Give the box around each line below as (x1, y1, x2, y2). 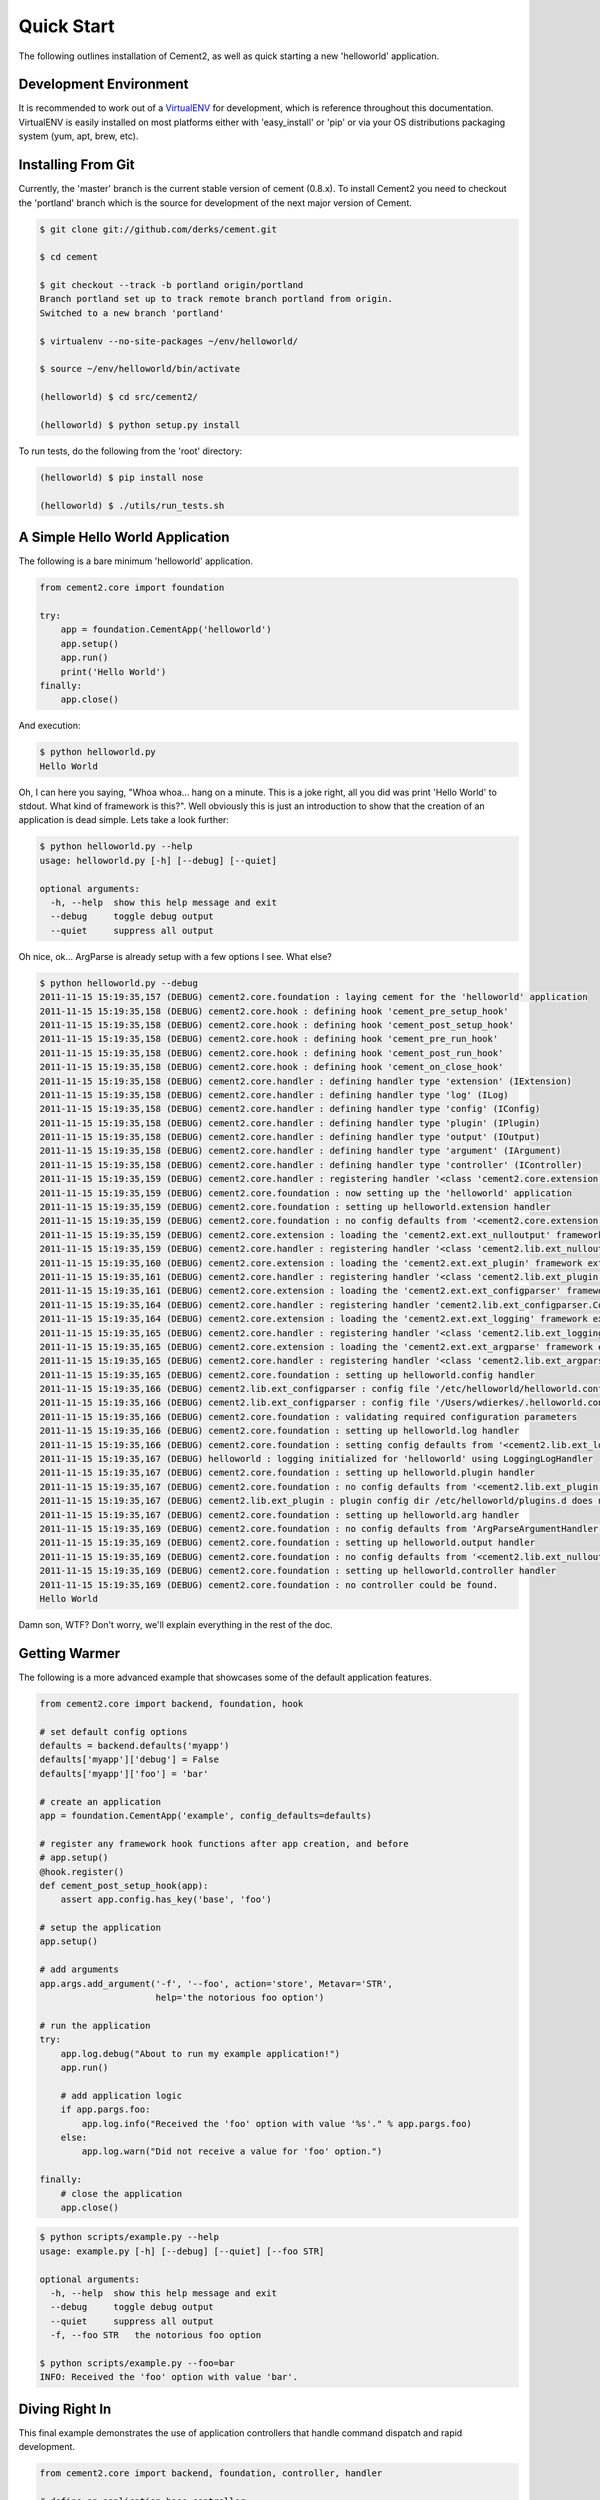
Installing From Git (18, 156, 135, 174)
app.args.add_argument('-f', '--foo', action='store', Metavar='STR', (39, 1978, 394, 1989)
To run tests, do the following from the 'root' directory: (18, 445, 243, 457)
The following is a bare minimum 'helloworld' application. (18, 555, 254, 567)
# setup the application (39, 1922, 162, 1934)
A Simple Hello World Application (18, 529, 230, 546)
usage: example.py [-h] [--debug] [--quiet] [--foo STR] (39, 2245, 325, 2257)
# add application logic (60, 2090, 183, 2101)
